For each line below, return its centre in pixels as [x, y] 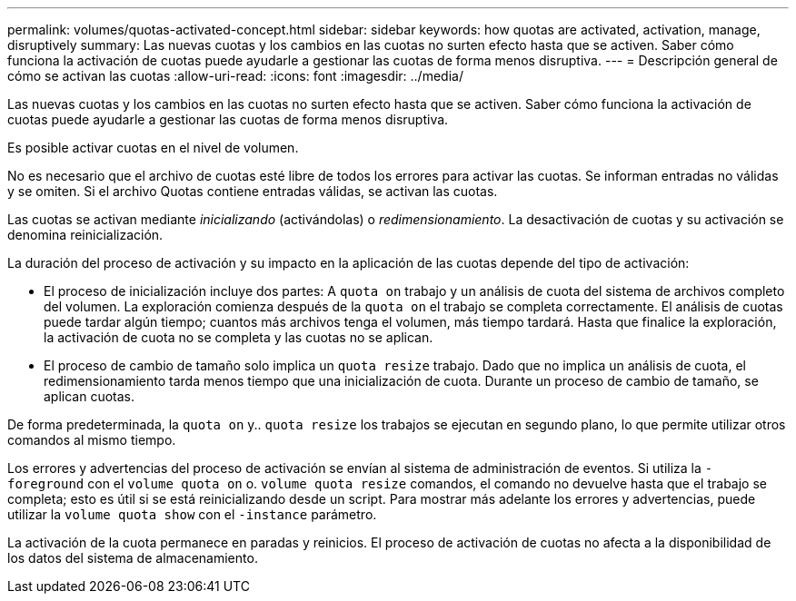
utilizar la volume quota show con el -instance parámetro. [192, 514]
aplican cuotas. [90, 396]
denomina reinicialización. [85, 235]
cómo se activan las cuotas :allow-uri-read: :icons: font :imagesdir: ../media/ [235, 76]
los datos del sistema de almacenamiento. [133, 558]
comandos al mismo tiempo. [92, 440]
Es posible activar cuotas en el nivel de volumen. [153, 148]
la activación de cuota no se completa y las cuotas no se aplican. [239, 337]
